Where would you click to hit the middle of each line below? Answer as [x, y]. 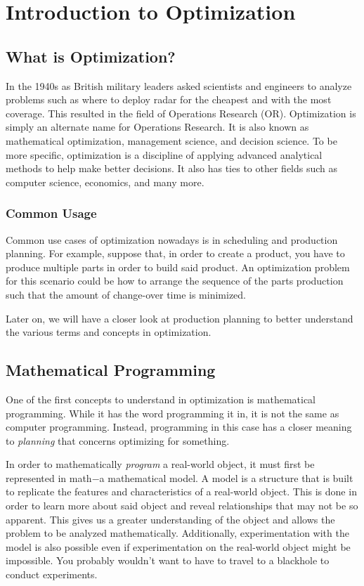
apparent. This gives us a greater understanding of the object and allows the [170, 519]
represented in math [49, 477]
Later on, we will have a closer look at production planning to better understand [180, 318]
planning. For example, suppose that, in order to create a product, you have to [175, 253]
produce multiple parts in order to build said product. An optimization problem [178, 267]
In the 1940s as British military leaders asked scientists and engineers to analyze [179, 85]
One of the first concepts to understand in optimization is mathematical [161, 399]
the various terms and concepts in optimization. [109, 332]
